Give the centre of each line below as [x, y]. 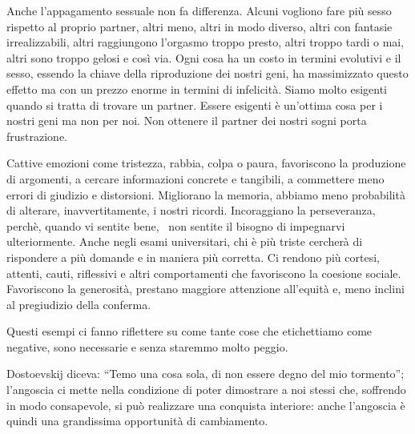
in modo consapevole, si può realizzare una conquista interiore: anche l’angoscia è [206, 405]
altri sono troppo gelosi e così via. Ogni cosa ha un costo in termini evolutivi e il [204, 57]
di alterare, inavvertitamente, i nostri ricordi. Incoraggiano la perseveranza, [191, 210]
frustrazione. [37, 136]
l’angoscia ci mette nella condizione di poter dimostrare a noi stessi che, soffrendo [206, 390]
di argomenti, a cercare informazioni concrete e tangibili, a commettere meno [195, 178]
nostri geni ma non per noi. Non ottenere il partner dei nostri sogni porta [187, 121]
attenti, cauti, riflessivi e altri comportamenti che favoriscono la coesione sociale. [204, 273]
